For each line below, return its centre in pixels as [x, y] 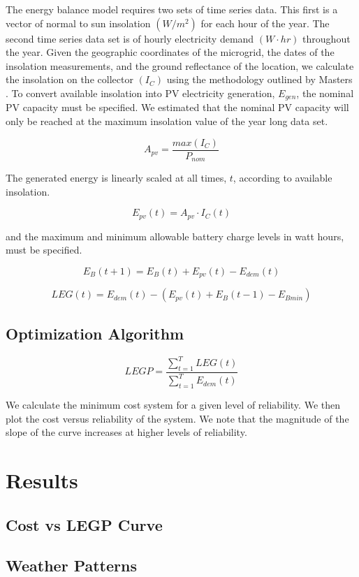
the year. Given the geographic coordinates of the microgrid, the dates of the [170, 52]
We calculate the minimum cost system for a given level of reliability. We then [173, 405]
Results [42, 480]
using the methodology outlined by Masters [259, 79]
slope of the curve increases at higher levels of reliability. [126, 432]
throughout [327, 38]
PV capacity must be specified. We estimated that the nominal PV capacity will [177, 107]
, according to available [283, 178]
